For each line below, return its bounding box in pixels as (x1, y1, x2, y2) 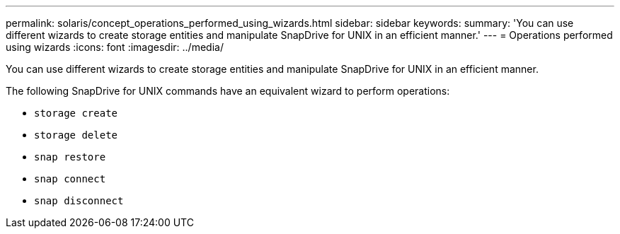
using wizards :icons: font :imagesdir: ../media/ (6, 41, 224, 53)
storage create (34, 107, 118, 119)
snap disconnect (34, 195, 124, 206)
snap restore (34, 151, 106, 163)
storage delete (34, 129, 118, 141)
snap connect (34, 173, 106, 185)
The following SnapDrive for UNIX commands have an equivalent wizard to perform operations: (6, 85, 450, 97)
